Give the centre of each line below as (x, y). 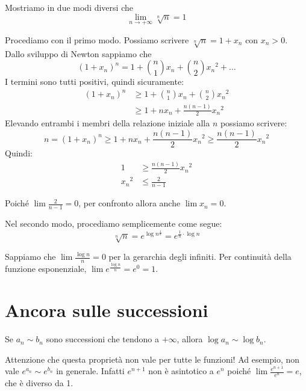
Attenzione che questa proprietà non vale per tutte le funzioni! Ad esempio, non (152, 359)
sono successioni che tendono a (103, 339)
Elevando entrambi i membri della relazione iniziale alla (108, 123)
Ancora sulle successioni (107, 310)
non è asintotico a (181, 371)
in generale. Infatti (90, 371)
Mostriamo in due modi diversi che (69, 7)
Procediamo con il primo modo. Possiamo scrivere (97, 39)
